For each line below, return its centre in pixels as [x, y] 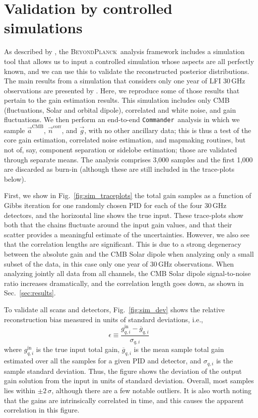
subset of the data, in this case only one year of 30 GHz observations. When [119, 263]
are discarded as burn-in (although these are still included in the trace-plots [119, 169]
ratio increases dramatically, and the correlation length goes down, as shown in [124, 283]
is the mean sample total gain [179, 349]
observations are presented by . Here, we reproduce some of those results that [122, 90]
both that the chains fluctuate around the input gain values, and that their [118, 225]
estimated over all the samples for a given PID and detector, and [103, 361]
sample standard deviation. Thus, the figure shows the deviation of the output [123, 371]
